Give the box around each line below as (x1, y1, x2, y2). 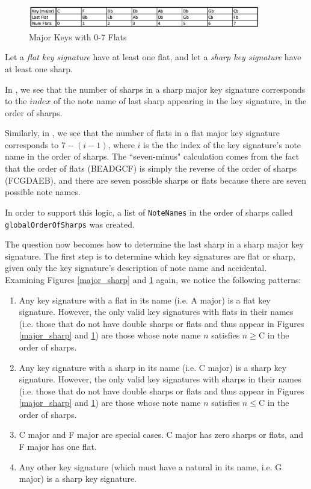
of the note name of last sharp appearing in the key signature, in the (53, 95, 307, 107)
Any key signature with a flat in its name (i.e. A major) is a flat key (19, 293, 271, 306)
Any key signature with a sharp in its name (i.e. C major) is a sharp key (19, 361, 287, 373)
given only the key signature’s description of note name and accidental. (5, 261, 267, 274)
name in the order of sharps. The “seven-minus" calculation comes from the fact (5, 150, 300, 163)
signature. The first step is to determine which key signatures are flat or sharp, (5, 249, 296, 262)
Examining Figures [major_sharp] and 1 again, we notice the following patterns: (5, 273, 301, 285)
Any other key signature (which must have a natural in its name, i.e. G (19, 460, 282, 473)
